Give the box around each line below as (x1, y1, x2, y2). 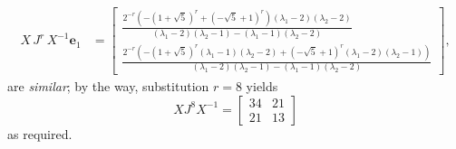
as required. (7, 124, 73, 143)
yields (246, 77, 278, 96)
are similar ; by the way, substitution (7, 77, 209, 96)
